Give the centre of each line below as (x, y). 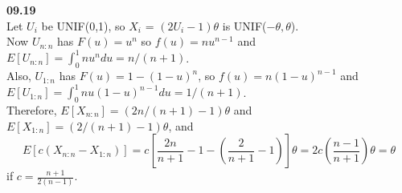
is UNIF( (244, 25)
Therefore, (32, 109)
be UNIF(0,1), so (83, 25)
